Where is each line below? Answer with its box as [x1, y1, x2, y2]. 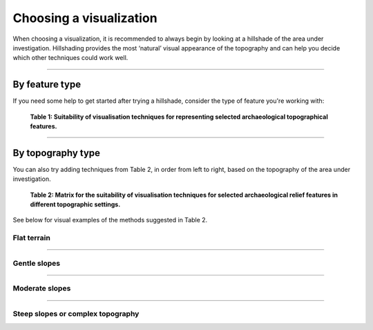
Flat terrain [12, 233, 51, 243]
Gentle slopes [12, 258, 61, 268]
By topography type [12, 147, 100, 159]
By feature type [12, 79, 82, 90]
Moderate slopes [12, 284, 71, 293]
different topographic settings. [30, 200, 121, 208]
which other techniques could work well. [12, 54, 128, 62]
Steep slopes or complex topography [12, 309, 140, 318]
